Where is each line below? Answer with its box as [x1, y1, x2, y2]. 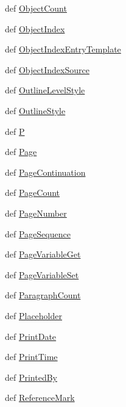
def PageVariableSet [5, 268, 79, 281]
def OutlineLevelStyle [5, 84, 85, 96]
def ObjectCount [5, 2, 67, 14]
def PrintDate [5, 330, 57, 342]
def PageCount [5, 186, 60, 199]
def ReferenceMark [5, 391, 75, 404]
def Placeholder [5, 309, 62, 322]
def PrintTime [5, 350, 58, 363]
